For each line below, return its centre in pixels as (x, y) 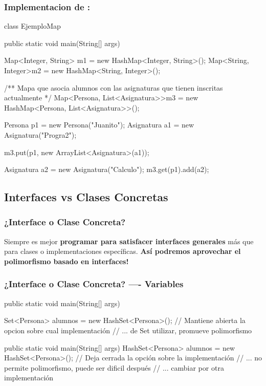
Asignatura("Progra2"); (40, 134)
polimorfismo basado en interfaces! (66, 261)
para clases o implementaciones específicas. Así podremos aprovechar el (123, 251)
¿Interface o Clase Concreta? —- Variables (94, 284)
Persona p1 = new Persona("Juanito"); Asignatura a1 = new (99, 125)
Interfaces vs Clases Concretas (86, 197)
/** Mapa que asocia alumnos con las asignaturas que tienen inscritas (114, 87)
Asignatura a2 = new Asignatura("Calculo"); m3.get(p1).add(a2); (107, 169)
